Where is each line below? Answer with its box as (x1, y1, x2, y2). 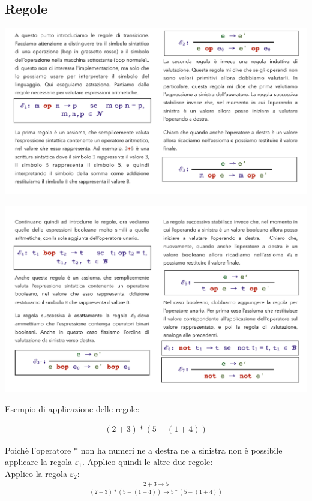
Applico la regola (5, 467, 67, 479)
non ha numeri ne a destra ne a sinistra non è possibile (80, 443, 283, 456)
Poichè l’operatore (5, 443, 71, 456)
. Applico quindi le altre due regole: (82, 455, 213, 468)
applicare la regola (5, 455, 73, 468)
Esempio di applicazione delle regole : (5, 403, 140, 415)
